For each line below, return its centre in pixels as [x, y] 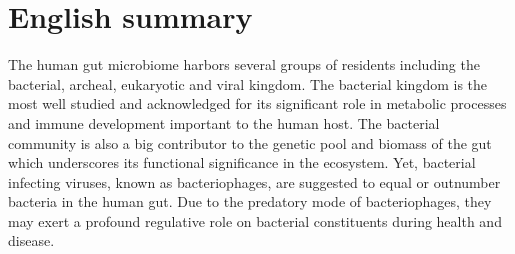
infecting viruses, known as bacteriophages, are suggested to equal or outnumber [254, 181]
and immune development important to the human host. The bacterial [224, 122]
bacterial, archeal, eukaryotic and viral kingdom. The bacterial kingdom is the [248, 83]
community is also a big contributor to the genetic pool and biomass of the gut [250, 142]
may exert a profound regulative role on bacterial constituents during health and [255, 220]
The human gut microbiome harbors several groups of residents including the [244, 64]
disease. [31, 240]
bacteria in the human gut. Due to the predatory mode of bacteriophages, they [250, 201]
